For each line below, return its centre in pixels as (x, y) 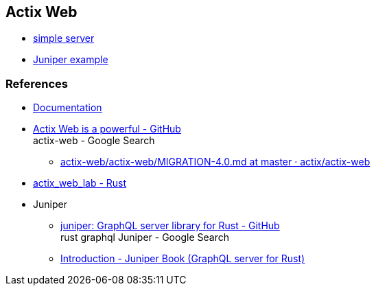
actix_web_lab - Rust (80, 183)
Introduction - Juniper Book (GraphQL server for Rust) (183, 259)
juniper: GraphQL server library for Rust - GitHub (170, 226)
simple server (64, 38)
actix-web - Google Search (94, 141)
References (37, 83)
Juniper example (71, 60)
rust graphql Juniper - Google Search (145, 237)
